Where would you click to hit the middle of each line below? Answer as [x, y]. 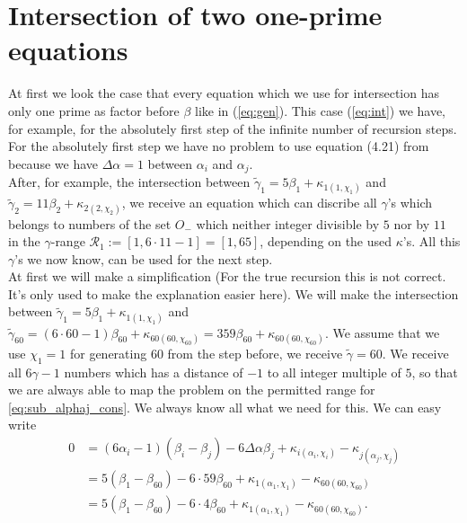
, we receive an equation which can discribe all [249, 203]
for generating [108, 353]
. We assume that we [382, 332]
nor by [412, 223]
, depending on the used [326, 241]
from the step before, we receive [255, 353]
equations [68, 50]
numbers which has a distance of [154, 372]
